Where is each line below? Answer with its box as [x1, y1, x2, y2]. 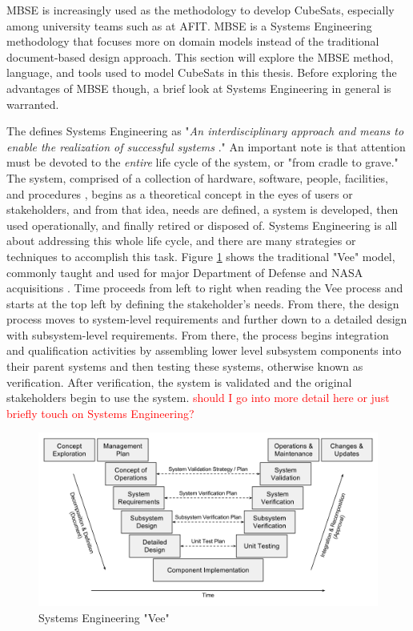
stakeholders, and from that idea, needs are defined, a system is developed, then [6, 201, 399, 218]
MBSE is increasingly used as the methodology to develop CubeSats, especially [6, 2, 395, 18]
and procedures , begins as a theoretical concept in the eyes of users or [6, 185, 353, 202]
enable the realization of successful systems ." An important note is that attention [6, 138, 406, 155]
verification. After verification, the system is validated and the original [6, 373, 352, 390]
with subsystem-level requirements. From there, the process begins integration [6, 326, 389, 343]
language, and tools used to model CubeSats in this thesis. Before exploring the [6, 64, 397, 81]
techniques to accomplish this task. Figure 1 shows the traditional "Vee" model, [6, 247, 395, 264]
